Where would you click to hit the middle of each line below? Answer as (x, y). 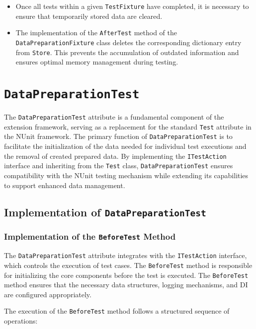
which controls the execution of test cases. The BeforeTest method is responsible (128, 265)
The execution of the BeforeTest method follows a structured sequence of (117, 311)
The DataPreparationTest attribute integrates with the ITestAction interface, (126, 255)
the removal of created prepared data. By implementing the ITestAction (115, 156)
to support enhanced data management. (65, 185)
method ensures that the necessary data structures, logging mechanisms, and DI (126, 285)
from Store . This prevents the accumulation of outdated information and (127, 52)
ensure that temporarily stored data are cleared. (89, 16)
